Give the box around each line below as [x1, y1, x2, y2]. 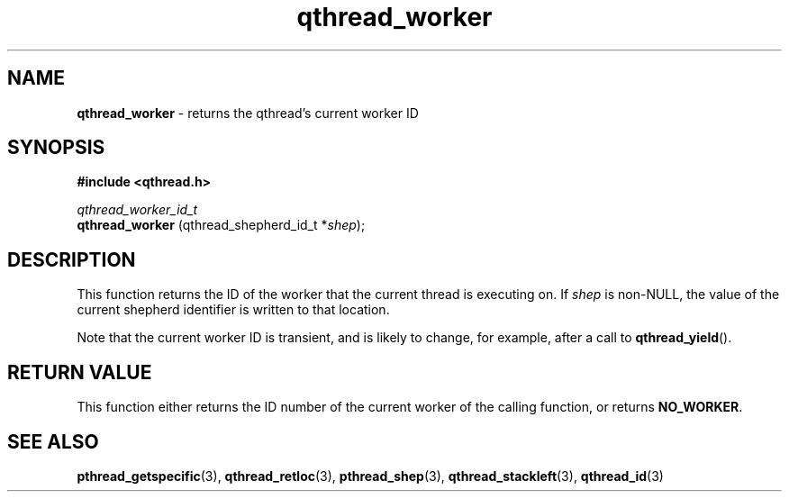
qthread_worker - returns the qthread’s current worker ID [77, 104, 419, 121]
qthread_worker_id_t [77, 202, 198, 218]
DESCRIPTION [7, 248, 136, 271]
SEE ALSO [7, 430, 99, 453]
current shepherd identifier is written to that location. [77, 302, 390, 318]
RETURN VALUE [7, 360, 152, 384]
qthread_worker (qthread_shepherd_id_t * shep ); [77, 217, 366, 233]
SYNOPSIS [7, 136, 105, 159]
